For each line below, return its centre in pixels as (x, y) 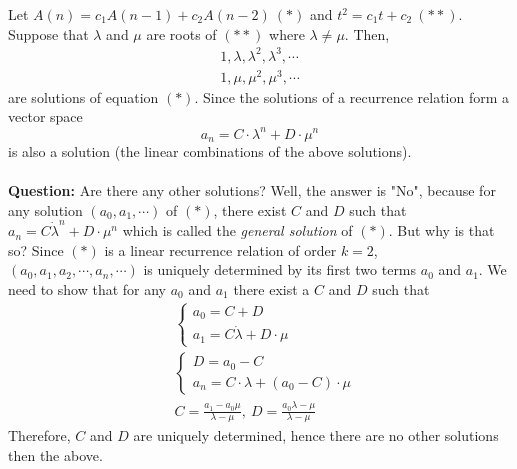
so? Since (36, 249)
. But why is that (441, 230)
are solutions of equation (83, 96)
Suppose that (48, 33)
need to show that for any (87, 288)
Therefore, (39, 435)
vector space (45, 116)
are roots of (181, 33)
